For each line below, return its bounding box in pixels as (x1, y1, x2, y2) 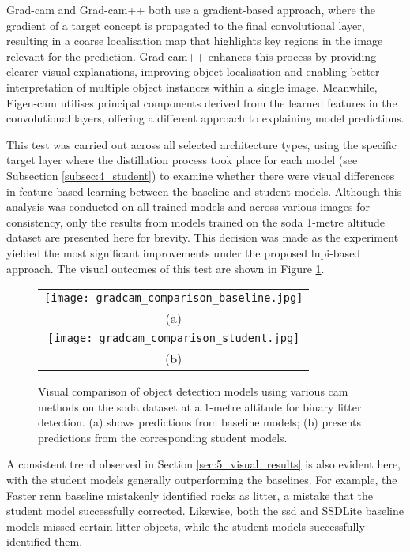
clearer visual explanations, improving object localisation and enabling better (6, 63, 380, 80)
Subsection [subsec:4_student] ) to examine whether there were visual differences (6, 167, 395, 183)
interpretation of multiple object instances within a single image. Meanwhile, (6, 78, 378, 95)
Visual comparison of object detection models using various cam (38, 383, 348, 400)
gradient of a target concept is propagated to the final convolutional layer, (6, 17, 365, 33)
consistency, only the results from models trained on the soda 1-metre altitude (6, 213, 385, 230)
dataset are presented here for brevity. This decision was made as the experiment (6, 229, 399, 246)
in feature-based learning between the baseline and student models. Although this (6, 182, 402, 199)
